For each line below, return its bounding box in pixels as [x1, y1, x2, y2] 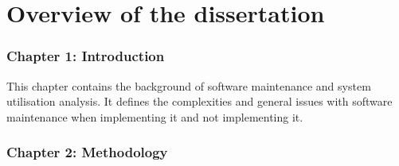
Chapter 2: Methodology [6, 142, 168, 162]
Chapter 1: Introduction [6, 46, 165, 66]
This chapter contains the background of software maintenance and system [6, 77, 371, 94]
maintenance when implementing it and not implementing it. [6, 108, 303, 125]
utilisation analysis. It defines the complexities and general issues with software [6, 93, 393, 110]
